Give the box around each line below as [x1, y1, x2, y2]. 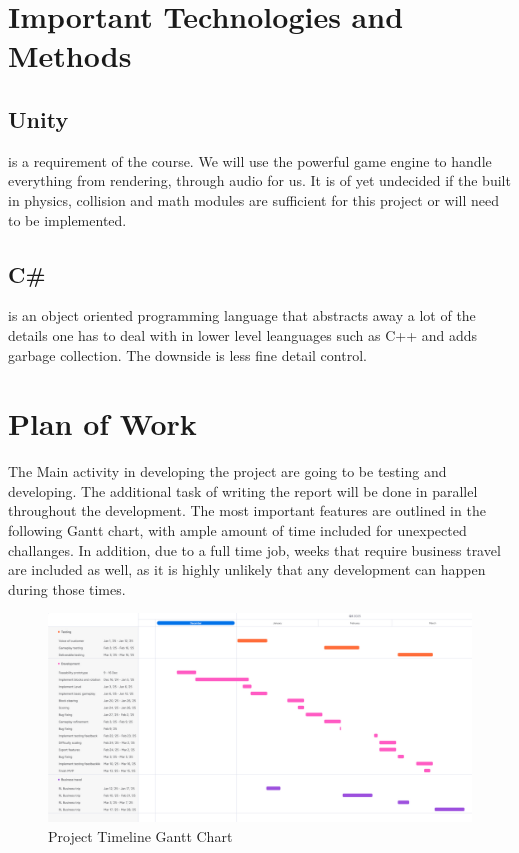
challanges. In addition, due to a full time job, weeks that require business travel [8, 539, 501, 560]
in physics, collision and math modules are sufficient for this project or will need [8, 189, 500, 210]
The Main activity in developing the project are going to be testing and [8, 461, 447, 482]
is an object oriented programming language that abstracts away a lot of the [8, 305, 476, 326]
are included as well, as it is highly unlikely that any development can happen [8, 559, 486, 580]
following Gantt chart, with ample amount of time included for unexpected [8, 520, 467, 541]
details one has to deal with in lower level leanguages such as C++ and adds [8, 324, 478, 345]
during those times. [8, 578, 126, 599]
